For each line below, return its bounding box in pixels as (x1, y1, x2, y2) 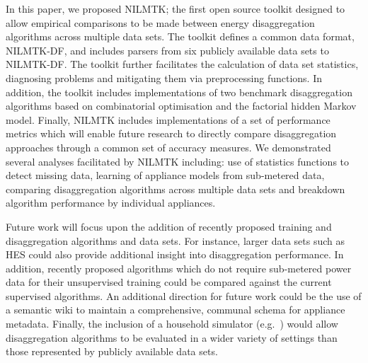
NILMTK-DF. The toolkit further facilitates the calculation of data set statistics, (6, 57, 359, 71)
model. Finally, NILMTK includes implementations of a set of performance (6, 112, 330, 127)
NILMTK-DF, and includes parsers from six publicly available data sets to (6, 42, 329, 57)
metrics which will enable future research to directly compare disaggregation (6, 126, 337, 141)
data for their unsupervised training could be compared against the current (6, 275, 332, 289)
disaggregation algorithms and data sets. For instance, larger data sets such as (6, 233, 345, 248)
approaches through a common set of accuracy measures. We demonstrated (6, 139, 331, 154)
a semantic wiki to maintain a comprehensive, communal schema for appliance (6, 302, 345, 317)
